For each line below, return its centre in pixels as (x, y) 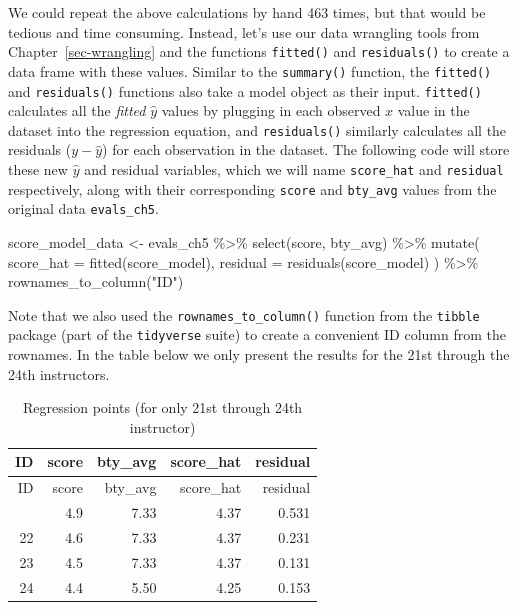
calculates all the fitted (77, 110)
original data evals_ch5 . (83, 208)
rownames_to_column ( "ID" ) (96, 281)
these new (38, 169)
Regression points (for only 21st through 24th (163, 407)
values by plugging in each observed (271, 110)
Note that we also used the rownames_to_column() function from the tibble (244, 314)
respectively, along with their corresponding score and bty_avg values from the (252, 188)
